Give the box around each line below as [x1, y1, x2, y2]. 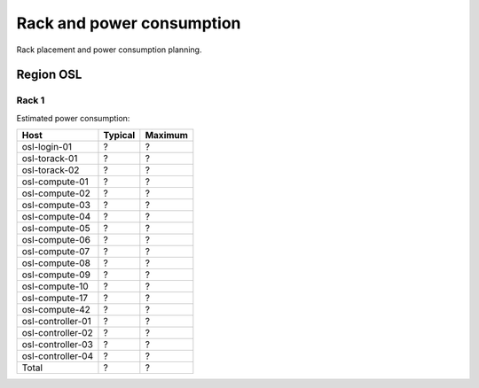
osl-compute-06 [21, 234, 90, 246]
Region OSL [16, 67, 82, 82]
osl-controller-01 [21, 315, 92, 328]
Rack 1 [16, 94, 45, 106]
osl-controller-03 [21, 338, 93, 351]
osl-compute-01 [21, 175, 89, 188]
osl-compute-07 [21, 245, 90, 258]
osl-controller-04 [21, 350, 94, 362]
